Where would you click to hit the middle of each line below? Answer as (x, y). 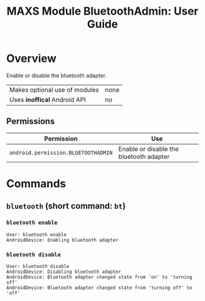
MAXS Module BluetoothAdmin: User (103, 11)
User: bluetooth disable (38, 266)
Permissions (31, 121)
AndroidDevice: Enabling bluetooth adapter (63, 240)
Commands (36, 183)
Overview (31, 59)
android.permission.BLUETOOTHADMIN (61, 153)
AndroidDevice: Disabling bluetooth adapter (64, 272)
